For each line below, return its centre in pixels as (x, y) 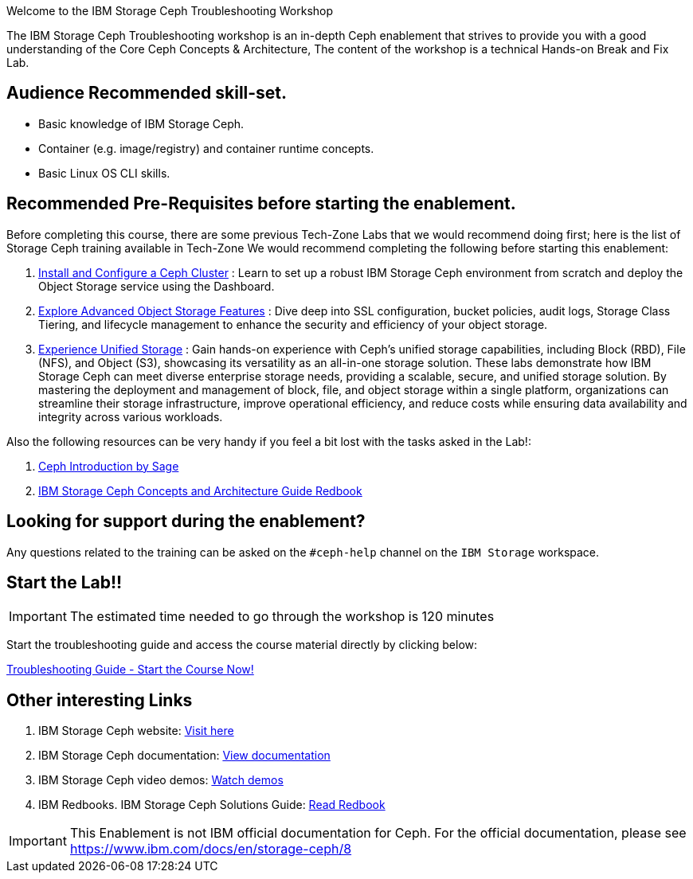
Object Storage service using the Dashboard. (157, 286)
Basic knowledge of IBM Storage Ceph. (141, 123)
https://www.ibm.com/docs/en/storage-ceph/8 (211, 849)
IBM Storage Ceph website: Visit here (136, 731)
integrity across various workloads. (131, 416)
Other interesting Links (100, 700)
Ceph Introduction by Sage (109, 466)
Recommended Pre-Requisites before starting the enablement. (261, 204)
